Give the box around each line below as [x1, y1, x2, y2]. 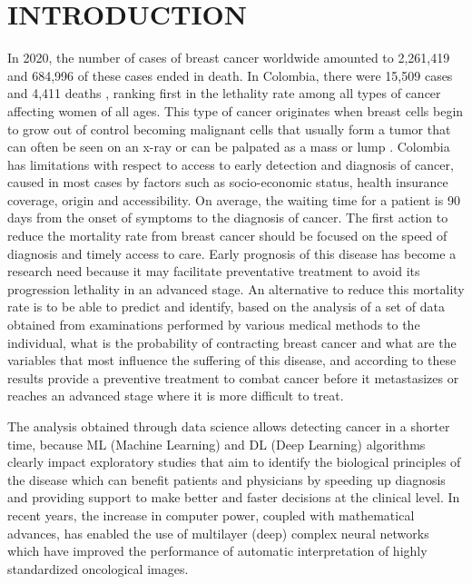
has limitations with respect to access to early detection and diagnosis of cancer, [7, 154, 454, 173]
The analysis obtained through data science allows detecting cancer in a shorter [7, 417, 450, 435]
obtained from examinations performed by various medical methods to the [7, 315, 420, 334]
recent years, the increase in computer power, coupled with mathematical [7, 505, 415, 524]
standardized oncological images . [7, 559, 189, 578]
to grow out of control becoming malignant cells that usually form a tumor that [7, 119, 451, 138]
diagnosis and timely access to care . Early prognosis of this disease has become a [7, 243, 457, 262]
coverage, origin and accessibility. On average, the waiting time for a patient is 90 [7, 190, 460, 209]
